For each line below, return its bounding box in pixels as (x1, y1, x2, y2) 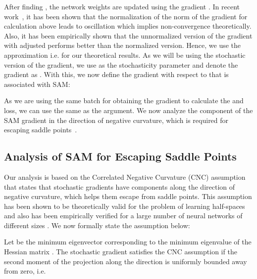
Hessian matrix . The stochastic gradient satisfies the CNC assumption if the (4, 246, 237, 257)
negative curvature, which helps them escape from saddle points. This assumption (4, 191, 252, 201)
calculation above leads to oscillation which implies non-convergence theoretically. (4, 21, 252, 31)
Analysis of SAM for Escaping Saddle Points (4, 149, 237, 164)
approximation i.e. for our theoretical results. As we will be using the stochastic (4, 49, 246, 60)
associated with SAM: (4, 79, 70, 89)
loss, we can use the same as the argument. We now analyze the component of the (4, 105, 253, 115)
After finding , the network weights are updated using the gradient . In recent (4, 1, 240, 11)
